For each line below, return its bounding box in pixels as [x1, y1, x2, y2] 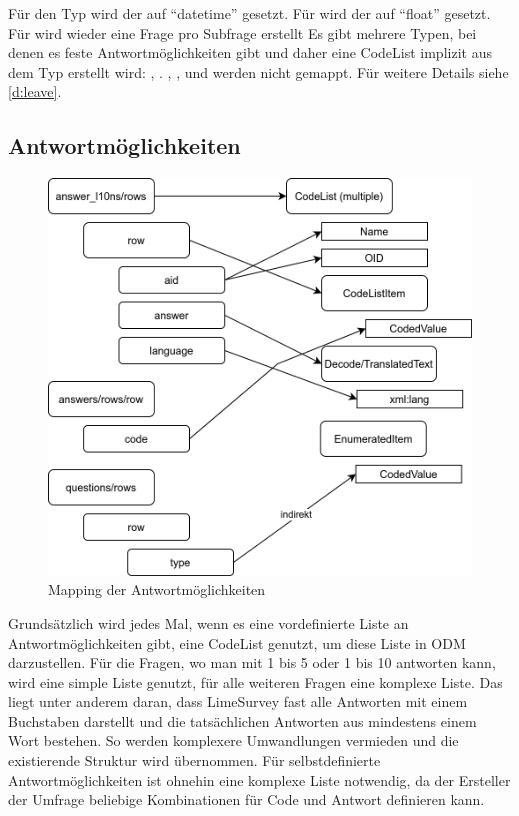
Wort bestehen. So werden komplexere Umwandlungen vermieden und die [8, 730, 459, 751]
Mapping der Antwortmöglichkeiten [48, 579, 266, 600]
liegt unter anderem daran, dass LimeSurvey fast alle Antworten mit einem [8, 691, 468, 712]
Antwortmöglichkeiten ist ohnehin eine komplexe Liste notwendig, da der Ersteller [8, 769, 511, 790]
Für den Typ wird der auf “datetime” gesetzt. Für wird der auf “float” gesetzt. [8, 3, 491, 23]
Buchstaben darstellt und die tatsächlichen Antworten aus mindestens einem [8, 710, 477, 731]
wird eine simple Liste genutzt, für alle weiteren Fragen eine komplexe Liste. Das [8, 671, 503, 692]
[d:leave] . [8, 81, 62, 102]
